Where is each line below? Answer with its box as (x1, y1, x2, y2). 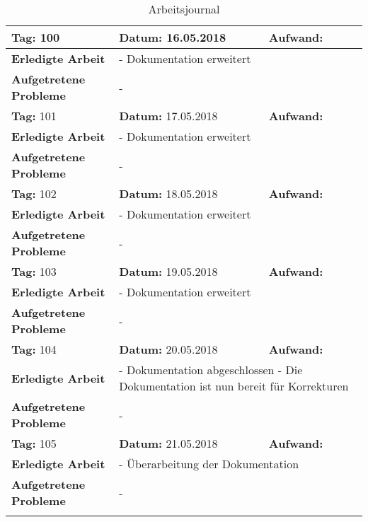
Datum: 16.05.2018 (119, 29, 226, 45)
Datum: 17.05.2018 (119, 108, 218, 124)
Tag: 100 (11, 29, 60, 45)
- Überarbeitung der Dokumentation (119, 456, 299, 472)
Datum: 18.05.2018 (119, 185, 218, 202)
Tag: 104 (11, 341, 57, 357)
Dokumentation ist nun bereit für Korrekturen (119, 378, 349, 394)
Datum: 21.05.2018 (119, 435, 218, 451)
